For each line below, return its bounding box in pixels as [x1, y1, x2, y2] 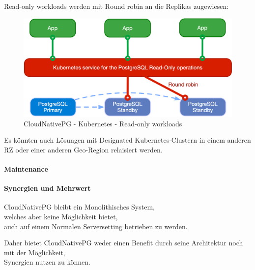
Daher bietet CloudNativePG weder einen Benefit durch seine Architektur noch [4, 238, 243, 248]
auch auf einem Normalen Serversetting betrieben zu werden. [4, 221, 188, 231]
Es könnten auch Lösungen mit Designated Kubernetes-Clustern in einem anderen [4, 135, 251, 145]
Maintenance [4, 163, 48, 174]
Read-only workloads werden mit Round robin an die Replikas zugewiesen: [4, 1, 229, 11]
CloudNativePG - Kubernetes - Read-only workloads [24, 118, 182, 128]
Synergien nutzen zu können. [4, 257, 90, 267]
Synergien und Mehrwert [4, 183, 91, 193]
